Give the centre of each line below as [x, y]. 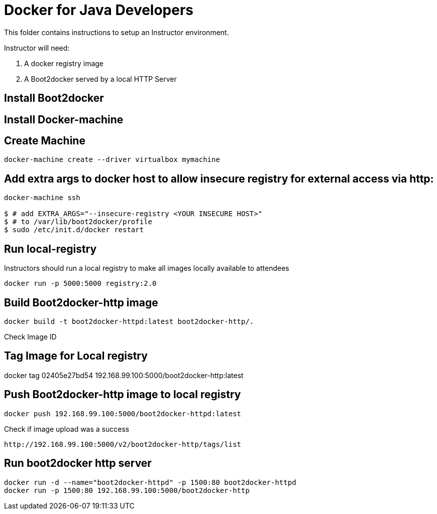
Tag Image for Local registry [76, 356]
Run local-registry [50, 249]
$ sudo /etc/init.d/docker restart [74, 230]
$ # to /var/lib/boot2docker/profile [78, 222]
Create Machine [45, 141]
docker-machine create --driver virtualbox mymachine [112, 160]
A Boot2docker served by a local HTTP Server [100, 79]
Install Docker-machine [64, 119]
